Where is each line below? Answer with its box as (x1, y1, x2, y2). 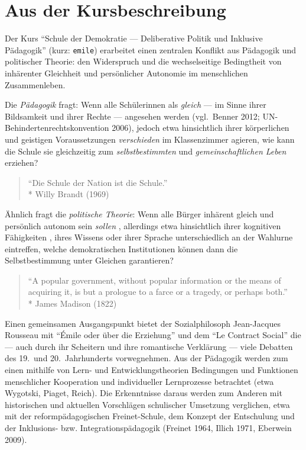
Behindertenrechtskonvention (5, 121, 109, 134)
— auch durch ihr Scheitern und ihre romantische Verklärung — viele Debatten (5, 340, 293, 352)
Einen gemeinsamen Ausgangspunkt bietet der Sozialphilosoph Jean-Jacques (5, 317, 281, 329)
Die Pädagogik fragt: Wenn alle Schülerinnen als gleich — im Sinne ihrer (5, 98, 266, 111)
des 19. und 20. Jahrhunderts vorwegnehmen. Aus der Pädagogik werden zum (5, 352, 288, 364)
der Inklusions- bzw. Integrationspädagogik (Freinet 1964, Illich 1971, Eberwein (5, 422, 292, 433)
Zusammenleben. (5, 78, 66, 91)
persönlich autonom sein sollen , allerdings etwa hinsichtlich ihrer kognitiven (5, 219, 281, 232)
